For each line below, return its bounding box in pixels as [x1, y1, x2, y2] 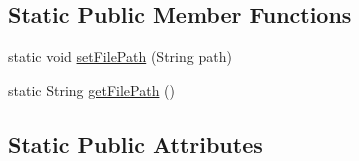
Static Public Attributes [8, 128, 263, 159]
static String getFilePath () [8, 79, 175, 100]
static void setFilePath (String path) [8, 46, 232, 67]
